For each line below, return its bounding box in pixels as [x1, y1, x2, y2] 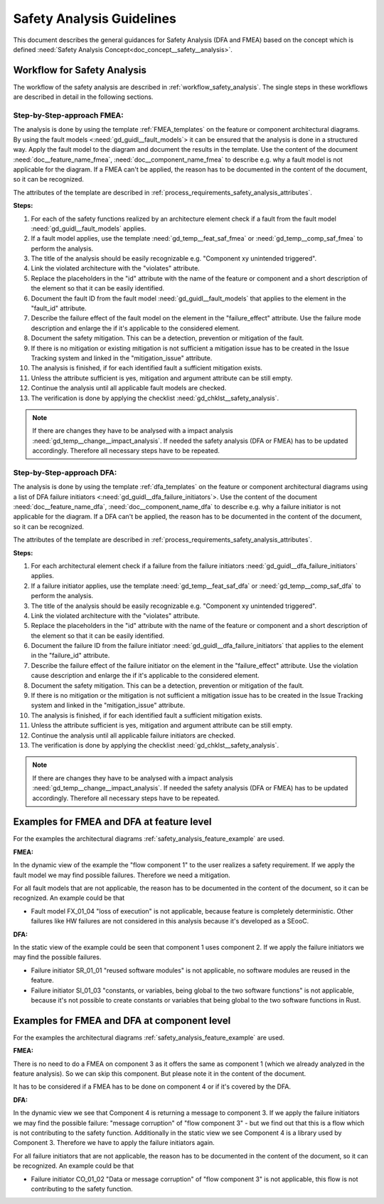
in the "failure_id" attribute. [31, 651, 110, 660]
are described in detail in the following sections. [13, 93, 154, 101]
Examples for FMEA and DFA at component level [13, 1015, 231, 1027]
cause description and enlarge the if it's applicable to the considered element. [31, 671, 260, 680]
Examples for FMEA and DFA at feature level [13, 816, 212, 828]
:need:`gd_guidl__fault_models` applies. [31, 224, 146, 233]
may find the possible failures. [13, 953, 102, 961]
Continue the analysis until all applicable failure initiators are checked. [31, 731, 236, 740]
